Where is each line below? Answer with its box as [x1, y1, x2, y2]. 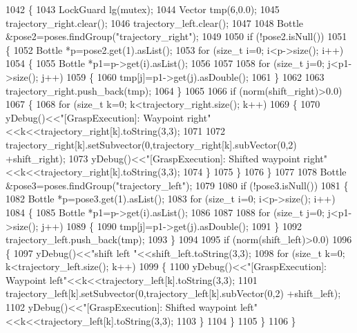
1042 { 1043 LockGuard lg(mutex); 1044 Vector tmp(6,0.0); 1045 [6, 2, 280, 16]
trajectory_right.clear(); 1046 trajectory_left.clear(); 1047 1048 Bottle [6, 15, 303, 30]
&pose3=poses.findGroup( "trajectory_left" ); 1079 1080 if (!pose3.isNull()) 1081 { [6, 178, 349, 192]
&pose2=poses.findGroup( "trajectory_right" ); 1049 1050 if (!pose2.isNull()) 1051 [6, 29, 347, 44]
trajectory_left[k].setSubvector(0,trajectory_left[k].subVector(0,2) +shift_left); [6, 286, 341, 301]
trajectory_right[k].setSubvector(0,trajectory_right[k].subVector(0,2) [6, 137, 297, 151]
